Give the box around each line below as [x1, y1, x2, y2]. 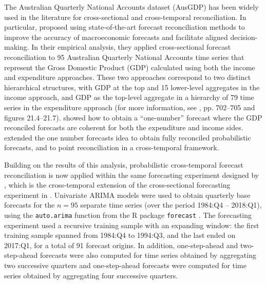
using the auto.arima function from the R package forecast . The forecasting [4, 209, 252, 220]
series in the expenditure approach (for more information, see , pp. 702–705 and [4, 102, 255, 112]
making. [4, 42, 29, 52]
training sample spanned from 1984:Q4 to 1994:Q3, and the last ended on [4, 230, 236, 240]
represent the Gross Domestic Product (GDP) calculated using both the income [4, 62, 255, 72]
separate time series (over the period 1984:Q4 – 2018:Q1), [80, 199, 262, 210]
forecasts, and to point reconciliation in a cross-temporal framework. [4, 142, 219, 153]
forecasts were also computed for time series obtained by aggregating [40, 250, 256, 260]
